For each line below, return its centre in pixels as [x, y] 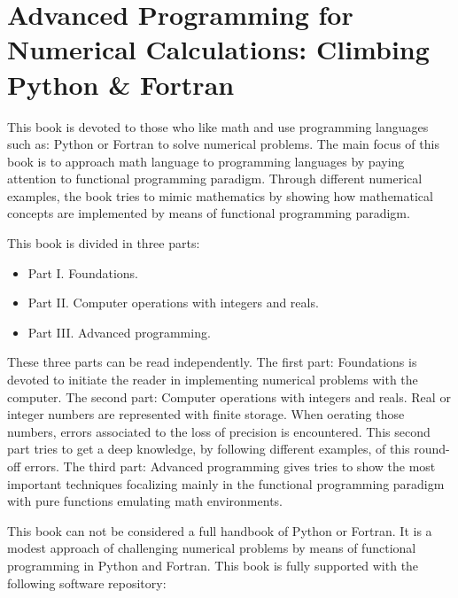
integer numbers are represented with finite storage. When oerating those [206, 414]
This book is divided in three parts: [104, 243]
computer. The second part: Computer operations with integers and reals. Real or [229, 396]
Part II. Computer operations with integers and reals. [173, 303]
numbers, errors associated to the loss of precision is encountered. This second [219, 431]
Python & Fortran [121, 84]
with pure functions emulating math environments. [145, 501]
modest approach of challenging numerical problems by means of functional [212, 548]
